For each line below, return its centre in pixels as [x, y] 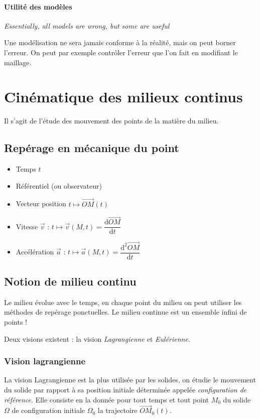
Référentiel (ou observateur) [59, 185]
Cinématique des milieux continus [123, 97]
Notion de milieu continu [70, 281]
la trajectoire [117, 410]
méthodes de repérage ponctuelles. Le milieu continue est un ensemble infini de [125, 312]
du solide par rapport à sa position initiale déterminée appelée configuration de [125, 390]
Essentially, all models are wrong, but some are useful [87, 25]
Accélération [35, 252]
